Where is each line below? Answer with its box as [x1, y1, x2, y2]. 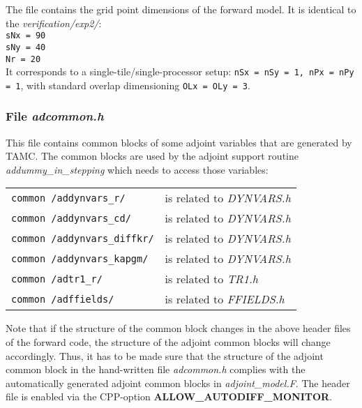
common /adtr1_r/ [11, 273, 103, 285]
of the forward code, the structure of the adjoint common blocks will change [6, 335, 331, 349]
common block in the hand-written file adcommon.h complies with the [6, 362, 306, 377]
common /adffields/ [11, 293, 114, 305]
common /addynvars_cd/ [11, 212, 131, 224]
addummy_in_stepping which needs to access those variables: [6, 162, 269, 176]
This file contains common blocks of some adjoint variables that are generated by [6, 135, 352, 149]
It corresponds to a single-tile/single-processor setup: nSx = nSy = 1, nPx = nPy [6, 64, 354, 79]
